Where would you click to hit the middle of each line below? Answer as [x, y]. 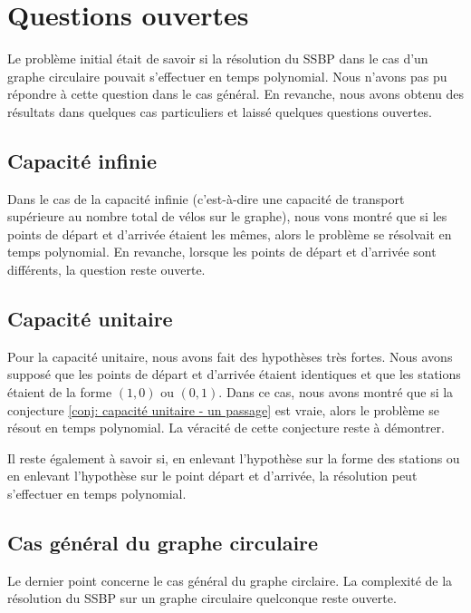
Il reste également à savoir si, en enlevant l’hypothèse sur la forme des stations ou [234, 457]
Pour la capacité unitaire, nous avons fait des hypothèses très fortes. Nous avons [230, 356]
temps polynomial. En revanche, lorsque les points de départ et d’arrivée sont [222, 252]
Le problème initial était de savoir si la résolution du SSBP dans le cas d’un [218, 58]
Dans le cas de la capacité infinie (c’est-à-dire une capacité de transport [206, 198]
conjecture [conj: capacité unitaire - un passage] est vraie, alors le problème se [223, 409]
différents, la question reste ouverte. [106, 270]
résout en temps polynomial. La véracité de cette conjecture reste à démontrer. [226, 428]
